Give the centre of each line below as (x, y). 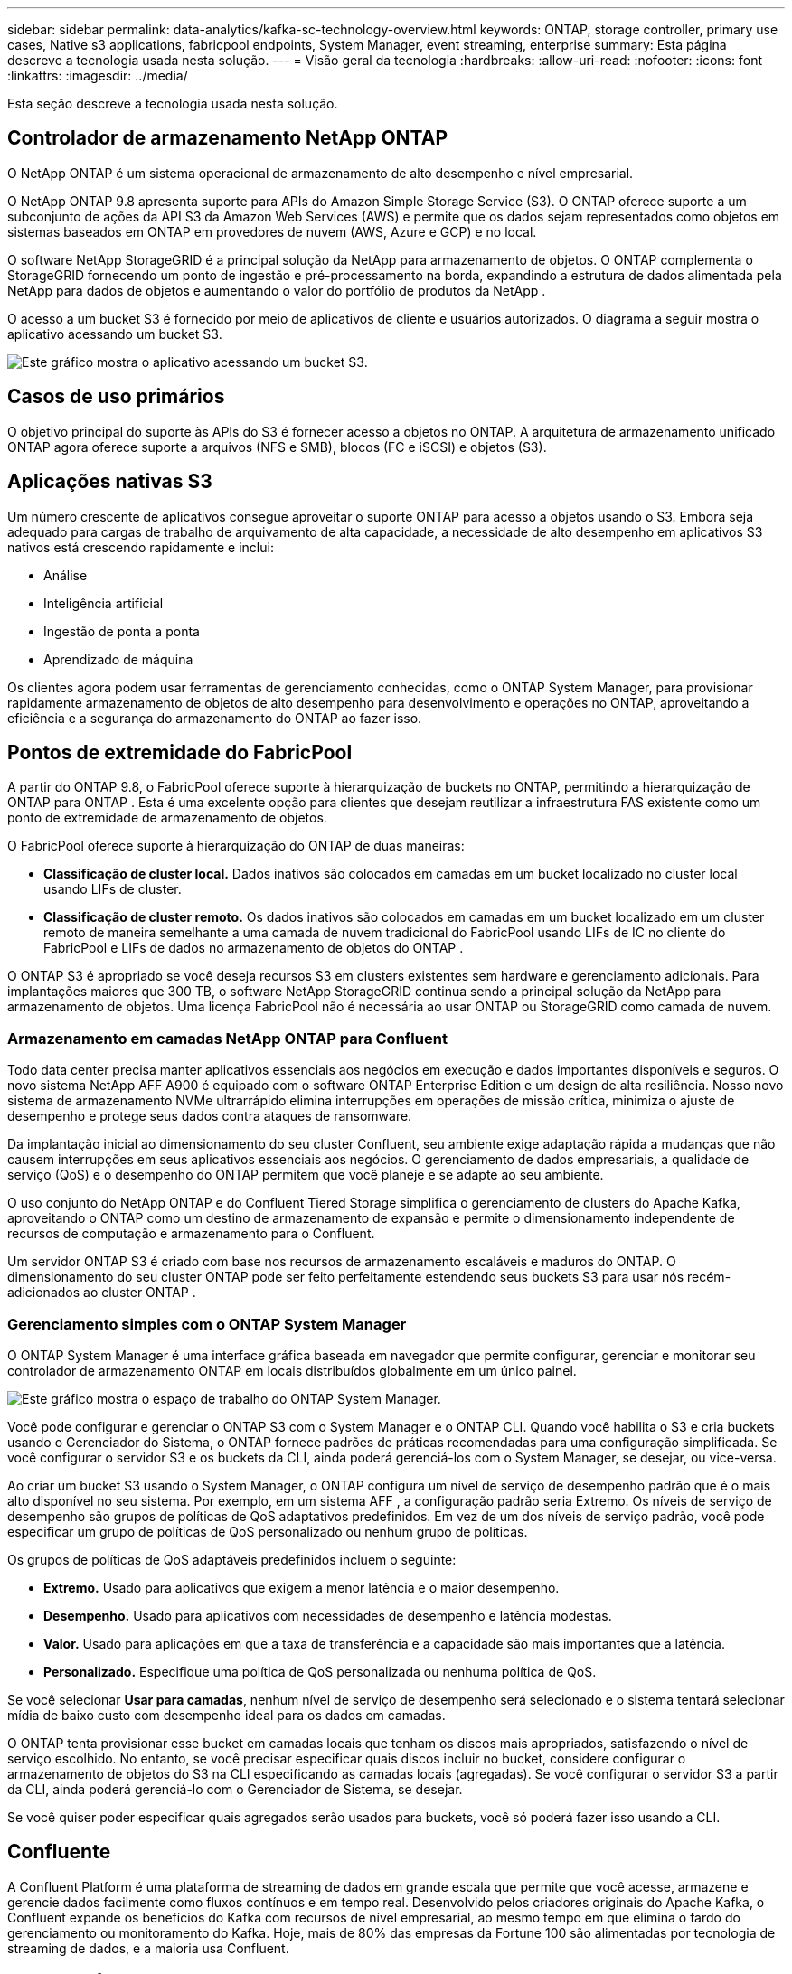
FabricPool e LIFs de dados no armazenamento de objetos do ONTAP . (254, 948)
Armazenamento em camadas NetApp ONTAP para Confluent (227, 1038)
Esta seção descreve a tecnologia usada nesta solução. (173, 103)
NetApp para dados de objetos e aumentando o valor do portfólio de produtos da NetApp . (277, 290)
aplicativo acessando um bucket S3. (115, 334)
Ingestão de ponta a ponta (122, 631)
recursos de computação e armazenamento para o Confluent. (191, 1234)
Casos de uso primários (116, 397)
